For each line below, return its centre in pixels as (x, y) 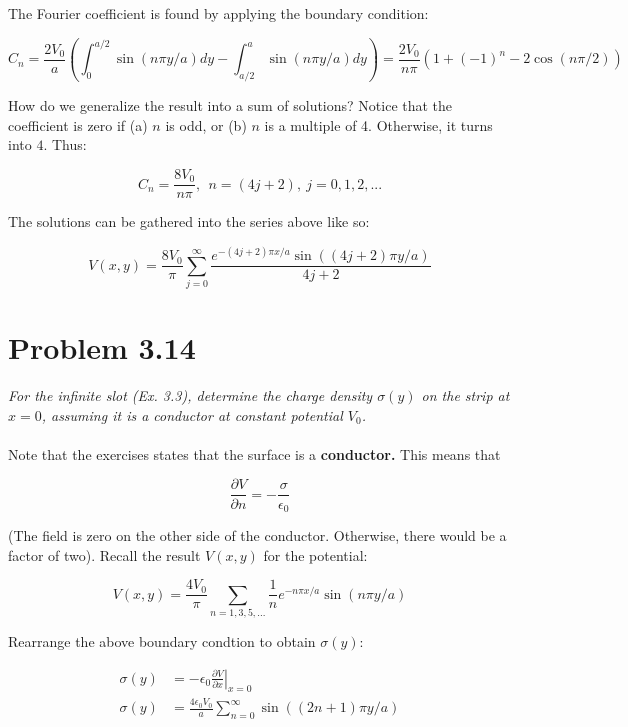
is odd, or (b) (206, 124)
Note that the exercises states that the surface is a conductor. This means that (254, 453)
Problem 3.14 (102, 347)
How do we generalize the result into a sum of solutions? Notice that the (230, 105)
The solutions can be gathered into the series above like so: (189, 221)
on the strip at (465, 395)
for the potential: (315, 554)
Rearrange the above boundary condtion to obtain (162, 640)
